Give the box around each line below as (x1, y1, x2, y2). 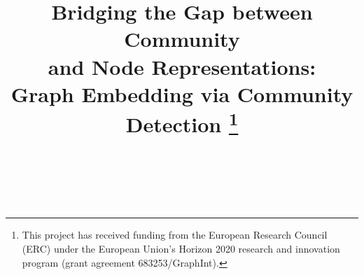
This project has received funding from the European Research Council (22, 227, 328, 242)
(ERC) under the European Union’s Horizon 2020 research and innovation (22, 241, 340, 255)
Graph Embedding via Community (10, 79, 353, 108)
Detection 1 (125, 106, 239, 139)
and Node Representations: (48, 52, 316, 80)
